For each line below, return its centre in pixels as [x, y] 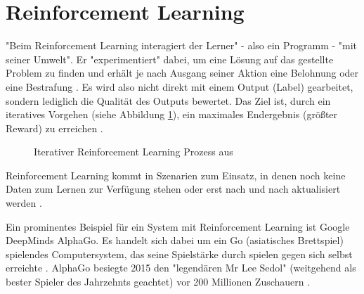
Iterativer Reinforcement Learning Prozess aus [134, 152]
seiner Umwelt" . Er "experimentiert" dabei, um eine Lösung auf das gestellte [170, 59]
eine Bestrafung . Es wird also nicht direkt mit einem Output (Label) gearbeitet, [180, 86]
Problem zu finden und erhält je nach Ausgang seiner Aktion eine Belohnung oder [182, 73]
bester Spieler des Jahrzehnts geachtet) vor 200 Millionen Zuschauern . [158, 282]
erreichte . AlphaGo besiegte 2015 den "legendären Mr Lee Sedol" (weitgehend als [181, 268]
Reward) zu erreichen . [54, 128]
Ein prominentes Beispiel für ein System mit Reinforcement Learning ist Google [178, 226]
